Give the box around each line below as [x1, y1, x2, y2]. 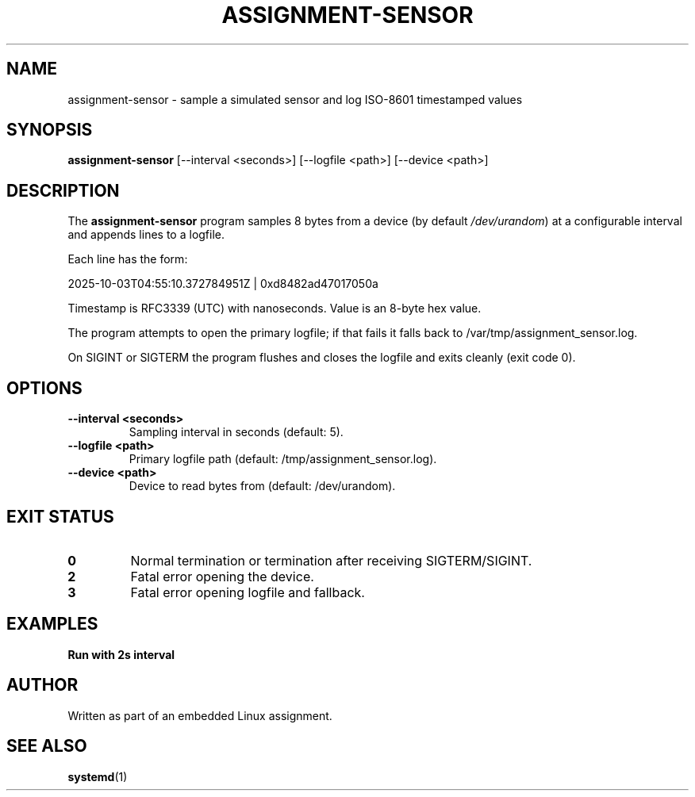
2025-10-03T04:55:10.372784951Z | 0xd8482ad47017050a [67, 277, 378, 291]
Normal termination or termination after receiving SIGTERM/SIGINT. [130, 552, 532, 569]
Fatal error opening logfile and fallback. [130, 584, 365, 600]
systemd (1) [67, 769, 128, 784]
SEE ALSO [6, 736, 87, 757]
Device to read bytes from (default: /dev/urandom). [129, 479, 396, 493]
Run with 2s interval [67, 647, 175, 661]
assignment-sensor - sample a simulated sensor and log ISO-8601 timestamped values [67, 92, 523, 106]
